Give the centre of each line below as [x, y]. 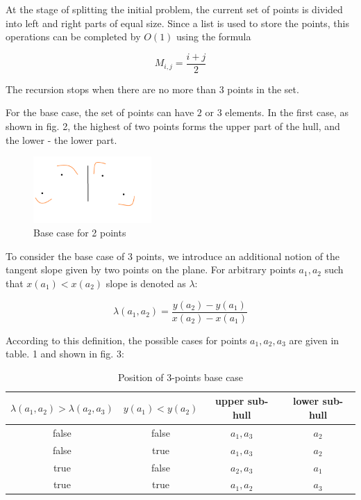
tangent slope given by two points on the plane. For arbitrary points [151, 269]
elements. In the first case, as [287, 112]
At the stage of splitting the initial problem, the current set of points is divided [174, 9]
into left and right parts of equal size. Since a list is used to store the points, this [177, 23]
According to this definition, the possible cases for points [126, 340]
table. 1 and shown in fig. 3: [65, 354]
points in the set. [263, 89]
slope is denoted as [146, 283]
